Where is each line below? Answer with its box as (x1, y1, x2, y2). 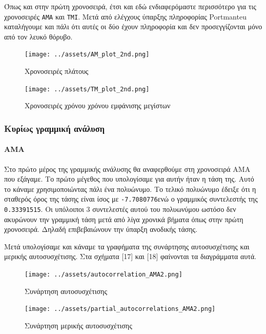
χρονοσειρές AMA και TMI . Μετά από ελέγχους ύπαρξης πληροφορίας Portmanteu (4, 11, 247, 22)
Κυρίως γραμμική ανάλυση (4, 122, 105, 134)
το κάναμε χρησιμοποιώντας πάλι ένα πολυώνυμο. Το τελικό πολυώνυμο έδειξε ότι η (4, 183, 256, 194)
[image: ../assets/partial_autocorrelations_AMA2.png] (25, 305, 216, 313)
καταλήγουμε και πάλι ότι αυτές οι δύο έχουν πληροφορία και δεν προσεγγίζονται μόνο (4, 21, 262, 32)
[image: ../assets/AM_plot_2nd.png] (25, 51, 150, 58)
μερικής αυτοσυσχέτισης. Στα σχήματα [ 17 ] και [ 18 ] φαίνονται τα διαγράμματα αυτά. (4, 251, 257, 262)
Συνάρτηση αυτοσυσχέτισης (25, 285, 107, 296)
